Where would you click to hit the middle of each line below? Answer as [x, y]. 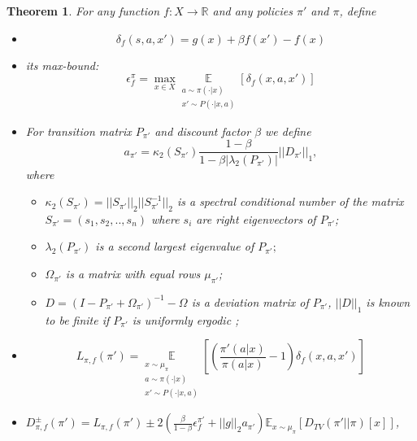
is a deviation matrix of [250, 301]
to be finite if [77, 319]
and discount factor [203, 131]
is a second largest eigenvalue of [175, 246]
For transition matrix [78, 131]
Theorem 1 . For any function [83, 11]
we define [288, 131]
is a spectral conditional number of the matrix [290, 201]
